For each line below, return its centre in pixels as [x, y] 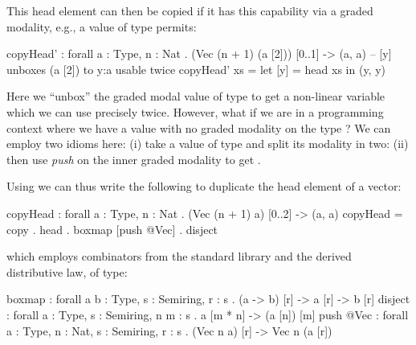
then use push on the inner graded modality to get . [134, 159]
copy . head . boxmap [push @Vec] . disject [112, 229]
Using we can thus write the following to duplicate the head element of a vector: [204, 186]
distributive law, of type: [67, 271]
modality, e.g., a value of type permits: [102, 26]
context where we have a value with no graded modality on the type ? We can [199, 127]
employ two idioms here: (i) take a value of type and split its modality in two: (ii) [208, 144]
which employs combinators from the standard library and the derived [179, 256]
